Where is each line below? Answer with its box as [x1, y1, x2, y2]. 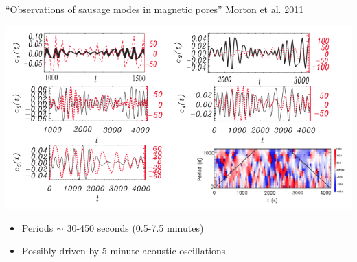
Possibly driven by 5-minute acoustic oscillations [21, 243, 226, 258]
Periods [21, 220, 54, 235]
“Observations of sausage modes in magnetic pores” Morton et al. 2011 [5, 2, 304, 16]
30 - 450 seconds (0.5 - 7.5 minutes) [67, 220, 204, 235]
